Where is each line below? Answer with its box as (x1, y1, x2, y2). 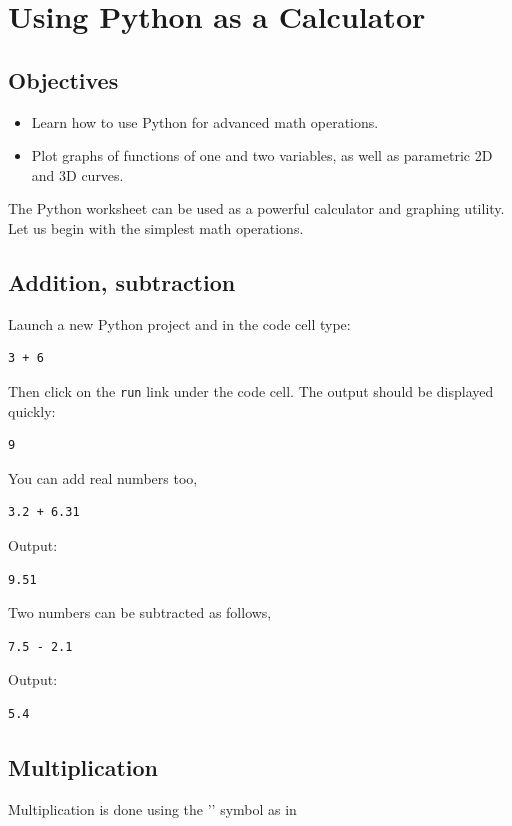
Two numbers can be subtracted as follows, (8, 602, 272, 623)
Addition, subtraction (8, 266, 236, 297)
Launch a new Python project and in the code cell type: (8, 313, 351, 334)
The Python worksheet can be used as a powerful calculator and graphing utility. (8, 198, 505, 219)
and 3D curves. (31, 164, 124, 185)
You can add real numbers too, (8, 467, 198, 488)
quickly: (8, 400, 56, 421)
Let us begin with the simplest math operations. (8, 217, 304, 238)
